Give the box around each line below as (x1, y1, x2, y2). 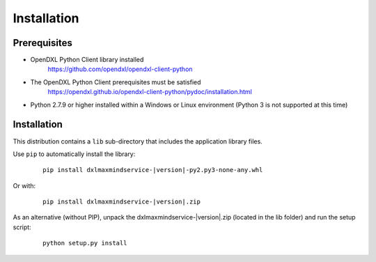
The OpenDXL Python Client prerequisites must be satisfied (30, 77, 201, 86)
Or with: (13, 181, 36, 190)
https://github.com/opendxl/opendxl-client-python (47, 65, 193, 73)
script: (13, 223, 31, 231)
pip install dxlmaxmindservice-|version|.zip (42, 198, 201, 206)
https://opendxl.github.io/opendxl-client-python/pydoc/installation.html (47, 88, 252, 96)
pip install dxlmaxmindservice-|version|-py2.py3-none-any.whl (42, 166, 263, 174)
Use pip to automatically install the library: (13, 150, 136, 158)
